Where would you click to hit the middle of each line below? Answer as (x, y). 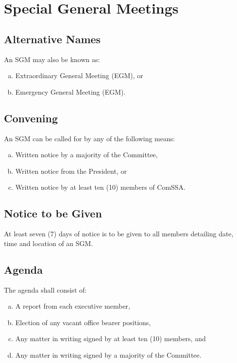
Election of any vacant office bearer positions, (83, 322)
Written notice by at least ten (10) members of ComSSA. (101, 187)
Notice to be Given (53, 213)
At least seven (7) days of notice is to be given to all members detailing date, (119, 234)
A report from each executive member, (73, 306)
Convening (31, 118)
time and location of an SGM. (49, 243)
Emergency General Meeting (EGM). (70, 91)
